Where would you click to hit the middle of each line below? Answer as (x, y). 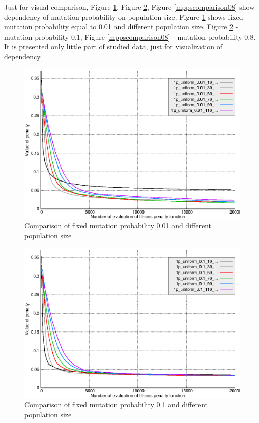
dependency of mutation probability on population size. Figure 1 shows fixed (124, 17)
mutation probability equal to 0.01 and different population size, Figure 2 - (121, 27)
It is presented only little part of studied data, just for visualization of (113, 47)
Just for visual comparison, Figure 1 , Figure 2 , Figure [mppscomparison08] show (129, 7)
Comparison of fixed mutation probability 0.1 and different (116, 404)
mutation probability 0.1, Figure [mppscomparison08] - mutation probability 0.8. (130, 36)
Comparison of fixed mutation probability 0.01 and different (118, 225)
